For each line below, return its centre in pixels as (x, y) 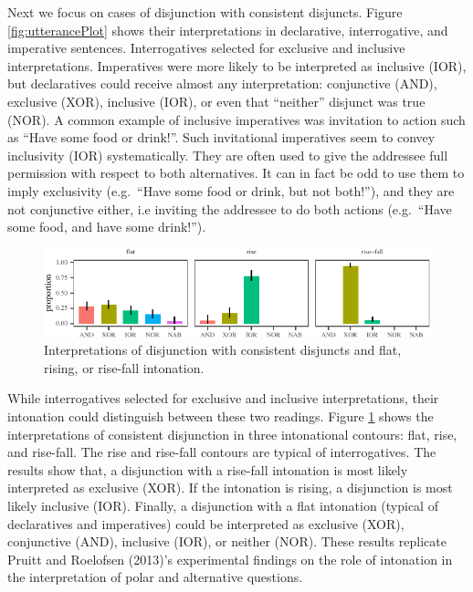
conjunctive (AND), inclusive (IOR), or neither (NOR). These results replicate (227, 541)
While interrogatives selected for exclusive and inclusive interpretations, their (223, 398)
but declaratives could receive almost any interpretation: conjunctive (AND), (222, 83)
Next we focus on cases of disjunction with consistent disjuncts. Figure (205, 12)
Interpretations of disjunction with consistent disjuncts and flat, (223, 350)
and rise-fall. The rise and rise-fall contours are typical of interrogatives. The (222, 452)
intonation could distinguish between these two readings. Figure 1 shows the (221, 416)
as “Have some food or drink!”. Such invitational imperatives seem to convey (221, 137)
